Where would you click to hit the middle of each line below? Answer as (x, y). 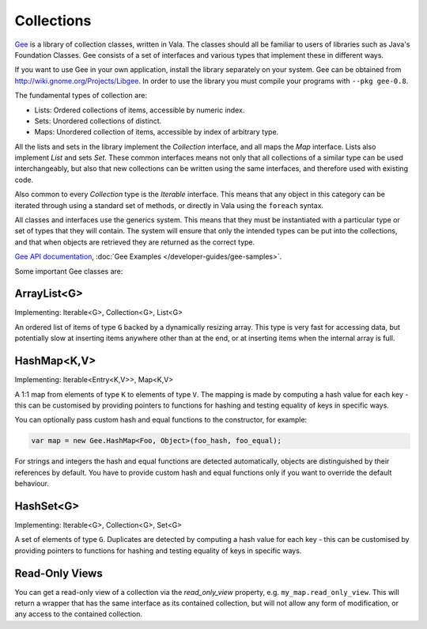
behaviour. (32, 483)
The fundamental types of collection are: (81, 96)
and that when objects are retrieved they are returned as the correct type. (135, 242)
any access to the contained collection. (78, 614)
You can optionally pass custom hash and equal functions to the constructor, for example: (161, 420)
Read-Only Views (59, 573)
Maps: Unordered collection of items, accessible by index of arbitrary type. (157, 132)
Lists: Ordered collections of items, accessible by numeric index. (140, 110)
